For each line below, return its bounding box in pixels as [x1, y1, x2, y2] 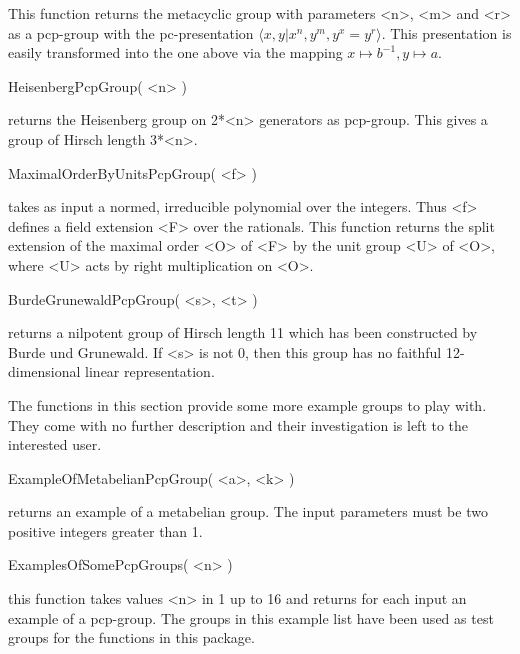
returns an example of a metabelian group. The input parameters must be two [8, 501, 488, 522]
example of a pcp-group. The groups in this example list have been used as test [8, 607, 494, 628]
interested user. [8, 434, 102, 455]
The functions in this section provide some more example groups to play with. [8, 394, 487, 415]
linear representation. [85, 361, 215, 382]
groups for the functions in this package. [8, 627, 255, 648]
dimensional [8, 361, 81, 382]
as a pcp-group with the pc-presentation [8, 22, 254, 43]
